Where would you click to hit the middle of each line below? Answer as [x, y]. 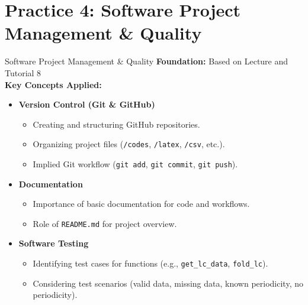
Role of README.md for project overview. [105, 223]
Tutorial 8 [23, 72]
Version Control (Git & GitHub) [87, 104]
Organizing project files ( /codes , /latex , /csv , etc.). [129, 144]
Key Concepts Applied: [53, 84]
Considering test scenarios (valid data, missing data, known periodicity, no [168, 283]
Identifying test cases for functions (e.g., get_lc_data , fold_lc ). [150, 263]
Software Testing [54, 243]
